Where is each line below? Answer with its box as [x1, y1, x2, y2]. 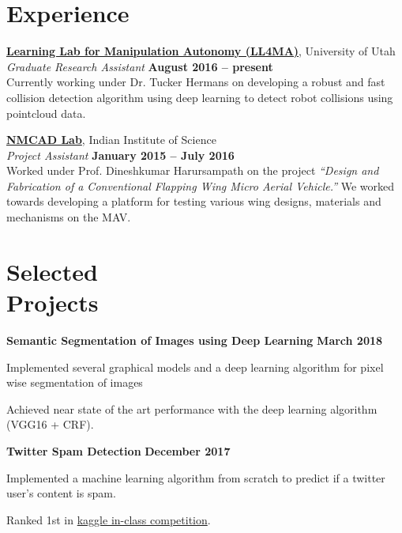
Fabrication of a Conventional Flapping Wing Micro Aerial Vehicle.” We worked [6, 177, 395, 194]
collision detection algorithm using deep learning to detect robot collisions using [6, 89, 393, 105]
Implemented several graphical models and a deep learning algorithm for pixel [6, 358, 384, 375]
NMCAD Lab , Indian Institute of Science [6, 131, 216, 148]
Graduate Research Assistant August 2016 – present [6, 58, 273, 74]
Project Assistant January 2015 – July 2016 [6, 146, 235, 163]
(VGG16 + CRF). [6, 416, 94, 433]
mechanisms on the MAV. [6, 209, 131, 225]
